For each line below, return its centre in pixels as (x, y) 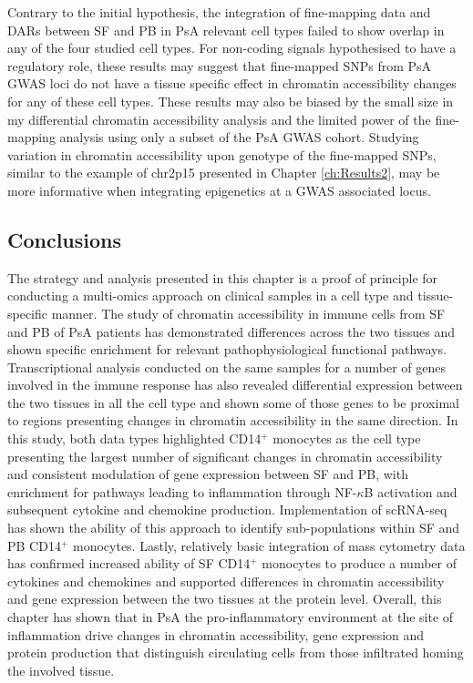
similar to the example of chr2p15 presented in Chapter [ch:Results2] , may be (224, 173)
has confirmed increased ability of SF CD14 (129, 563)
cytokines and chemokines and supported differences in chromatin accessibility (226, 581)
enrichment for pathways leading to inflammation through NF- (182, 491)
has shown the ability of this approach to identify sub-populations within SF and (234, 528)
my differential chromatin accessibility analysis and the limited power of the (219, 119)
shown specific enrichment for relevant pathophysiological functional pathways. (227, 349)
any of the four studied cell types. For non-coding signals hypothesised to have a (232, 48)
